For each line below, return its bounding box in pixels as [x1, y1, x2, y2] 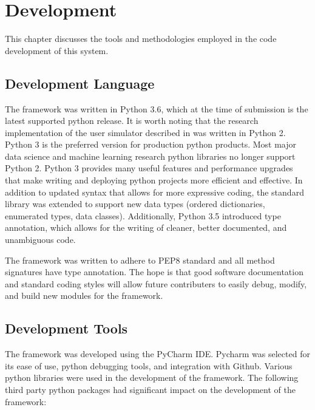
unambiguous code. [5, 233, 76, 246]
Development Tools [5, 319, 128, 338]
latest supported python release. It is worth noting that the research [5, 114, 259, 127]
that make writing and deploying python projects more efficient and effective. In [5, 174, 303, 186]
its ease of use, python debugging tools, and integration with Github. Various [5, 359, 293, 372]
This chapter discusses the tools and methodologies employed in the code [5, 32, 277, 45]
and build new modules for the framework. [5, 289, 163, 302]
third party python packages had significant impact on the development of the [5, 383, 296, 395]
